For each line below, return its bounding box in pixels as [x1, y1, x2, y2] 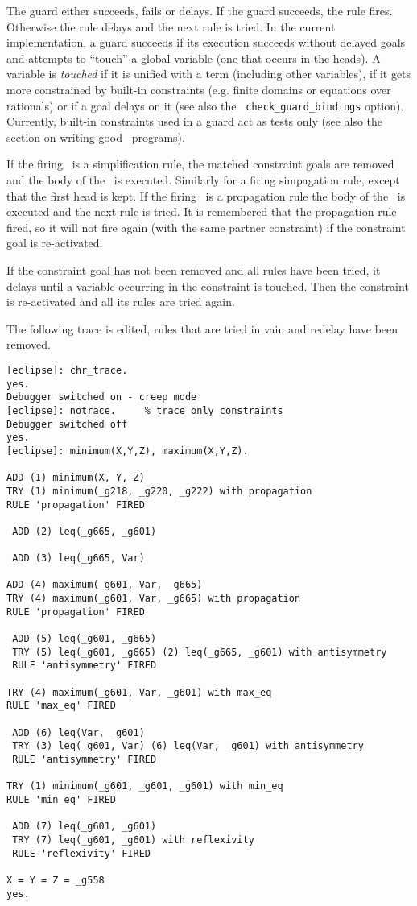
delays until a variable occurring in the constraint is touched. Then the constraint [6, 277, 409, 294]
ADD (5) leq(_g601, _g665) [12, 633, 157, 645]
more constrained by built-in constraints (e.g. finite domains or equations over [6, 81, 391, 97]
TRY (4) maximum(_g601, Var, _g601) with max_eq [6, 686, 272, 698]
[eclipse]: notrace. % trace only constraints [6, 404, 283, 416]
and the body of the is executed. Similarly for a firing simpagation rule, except [6, 172, 400, 188]
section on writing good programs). [6, 128, 185, 145]
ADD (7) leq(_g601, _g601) [12, 821, 157, 833]
